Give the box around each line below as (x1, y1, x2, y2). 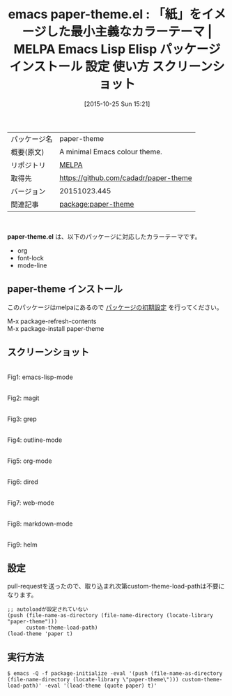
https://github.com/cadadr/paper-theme (59, 172, 193, 182)
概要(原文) (10, 147, 45, 157)
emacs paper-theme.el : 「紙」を (8, 6, 202, 22)
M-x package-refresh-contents (7, 317, 97, 325)
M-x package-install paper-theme (7, 324, 105, 332)
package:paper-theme (59, 199, 134, 209)
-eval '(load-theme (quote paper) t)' (44, 682, 157, 690)
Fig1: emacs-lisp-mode (7, 373, 73, 381)
